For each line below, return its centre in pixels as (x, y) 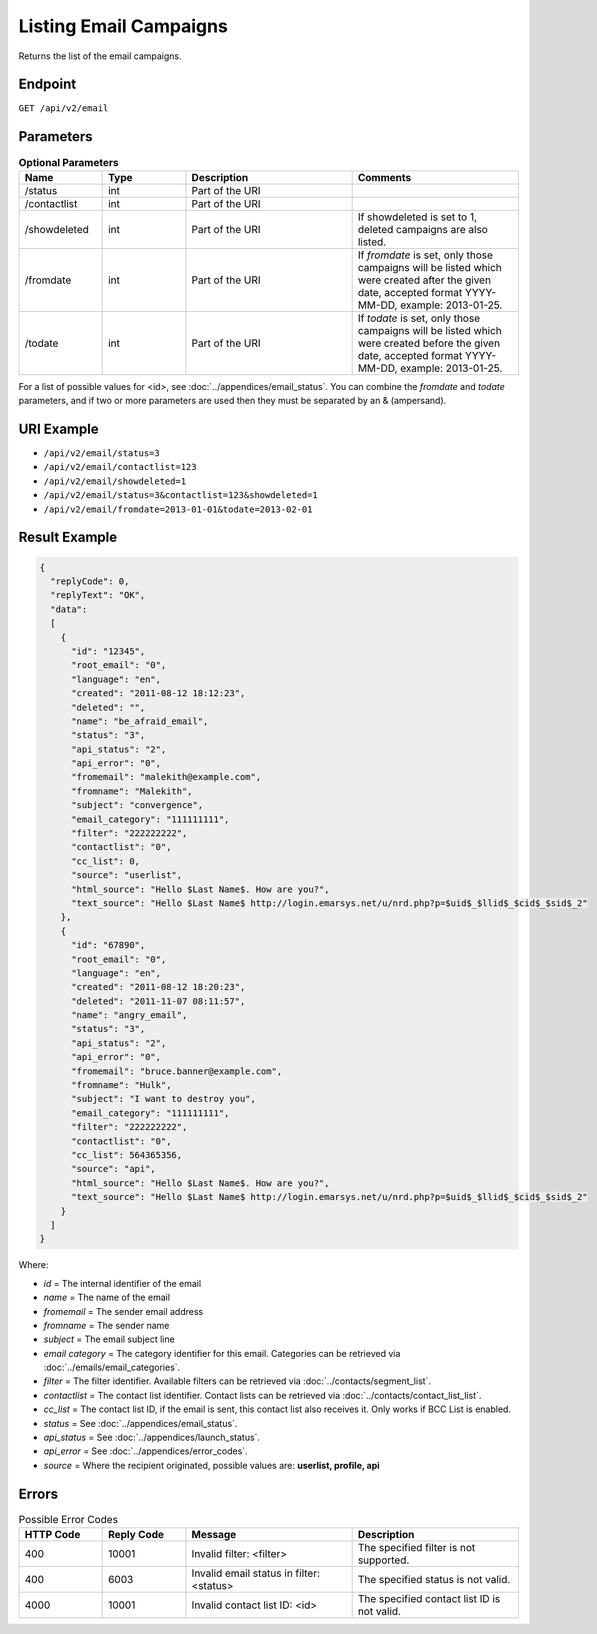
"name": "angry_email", (129, 1015)
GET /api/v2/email (63, 108)
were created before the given (428, 343)
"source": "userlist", (127, 875)
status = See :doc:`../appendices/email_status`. (140, 1423)
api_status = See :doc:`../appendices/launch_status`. (151, 1437)
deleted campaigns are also (423, 229)
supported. (383, 1560)
